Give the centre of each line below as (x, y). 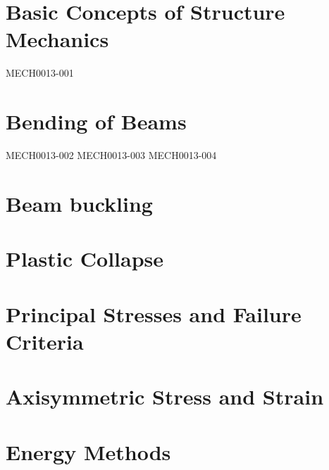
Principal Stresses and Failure (154, 313)
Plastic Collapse (85, 259)
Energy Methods (88, 451)
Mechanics (57, 39)
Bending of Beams (96, 121)
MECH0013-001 (40, 73)
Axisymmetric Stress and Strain (165, 396)
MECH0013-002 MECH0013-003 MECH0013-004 (111, 155)
